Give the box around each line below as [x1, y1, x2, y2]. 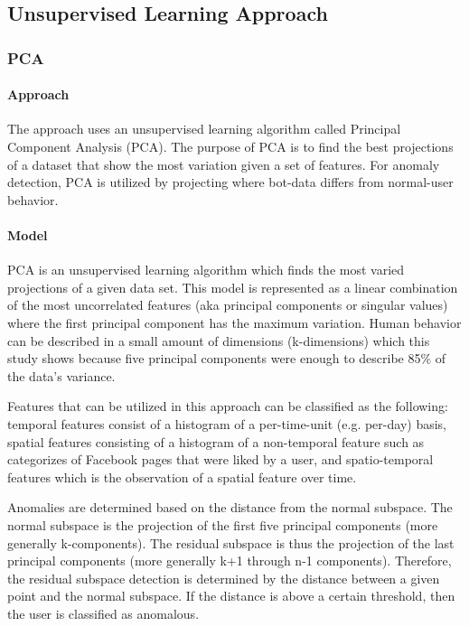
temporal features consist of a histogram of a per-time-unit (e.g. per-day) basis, [7, 414, 446, 433]
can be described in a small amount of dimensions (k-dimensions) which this [7, 331, 430, 350]
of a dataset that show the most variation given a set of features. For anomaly [7, 154, 440, 173]
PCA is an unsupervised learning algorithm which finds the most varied [7, 260, 405, 279]
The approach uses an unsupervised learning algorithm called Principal [7, 119, 401, 138]
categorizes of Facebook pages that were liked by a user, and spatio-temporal [7, 450, 434, 469]
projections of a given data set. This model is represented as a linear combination [7, 277, 458, 296]
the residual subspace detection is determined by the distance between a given [7, 568, 440, 587]
